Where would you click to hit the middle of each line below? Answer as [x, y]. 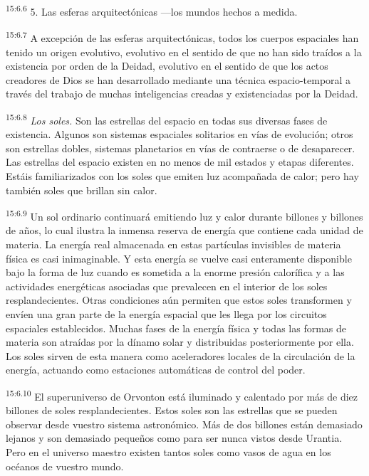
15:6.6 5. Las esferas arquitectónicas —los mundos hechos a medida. [152, 10]
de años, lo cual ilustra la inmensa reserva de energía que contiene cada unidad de [184, 230]
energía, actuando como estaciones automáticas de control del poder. [156, 370]
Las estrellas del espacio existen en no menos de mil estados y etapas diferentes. [180, 162]
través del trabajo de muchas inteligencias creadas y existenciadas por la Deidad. [182, 94]
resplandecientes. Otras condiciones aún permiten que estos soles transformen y [179, 300]
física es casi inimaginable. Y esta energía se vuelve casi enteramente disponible [179, 258]
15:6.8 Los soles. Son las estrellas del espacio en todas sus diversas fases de [167, 119]
